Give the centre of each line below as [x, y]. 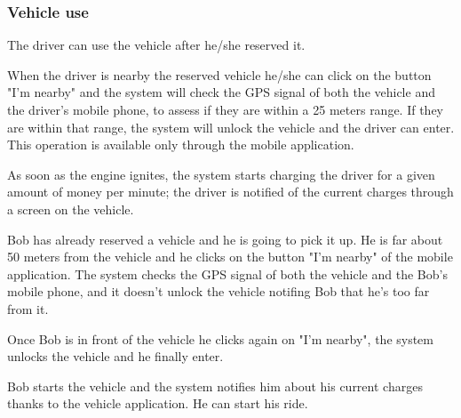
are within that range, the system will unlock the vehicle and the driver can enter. [231, 127]
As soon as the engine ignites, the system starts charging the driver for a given [221, 174]
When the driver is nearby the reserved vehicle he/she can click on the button [219, 74]
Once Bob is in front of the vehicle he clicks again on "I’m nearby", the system [221, 338]
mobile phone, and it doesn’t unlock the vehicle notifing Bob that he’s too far [219, 291]
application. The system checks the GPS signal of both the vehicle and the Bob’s [227, 273]
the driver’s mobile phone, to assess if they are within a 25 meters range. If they [226, 109]
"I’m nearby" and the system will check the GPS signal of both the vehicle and [221, 92]
